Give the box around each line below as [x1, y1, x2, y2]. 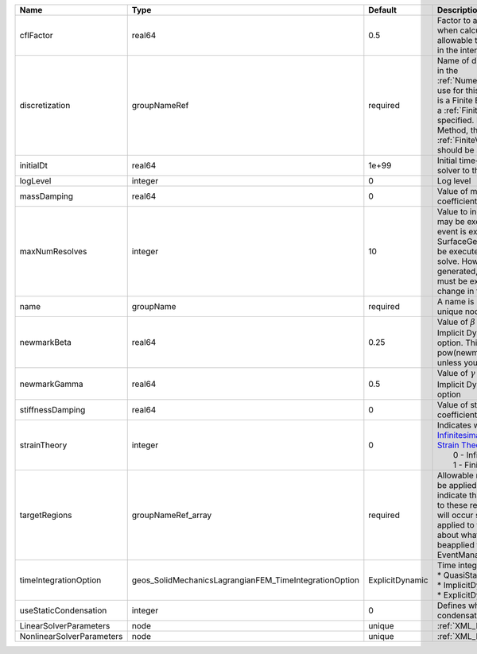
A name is [437, 296, 475, 307]
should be [437, 145, 475, 155]
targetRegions [19, 509, 72, 520]
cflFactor [19, 30, 53, 41]
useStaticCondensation [19, 605, 107, 616]
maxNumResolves [19, 246, 87, 257]
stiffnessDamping [19, 404, 86, 415]
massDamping [19, 191, 74, 202]
